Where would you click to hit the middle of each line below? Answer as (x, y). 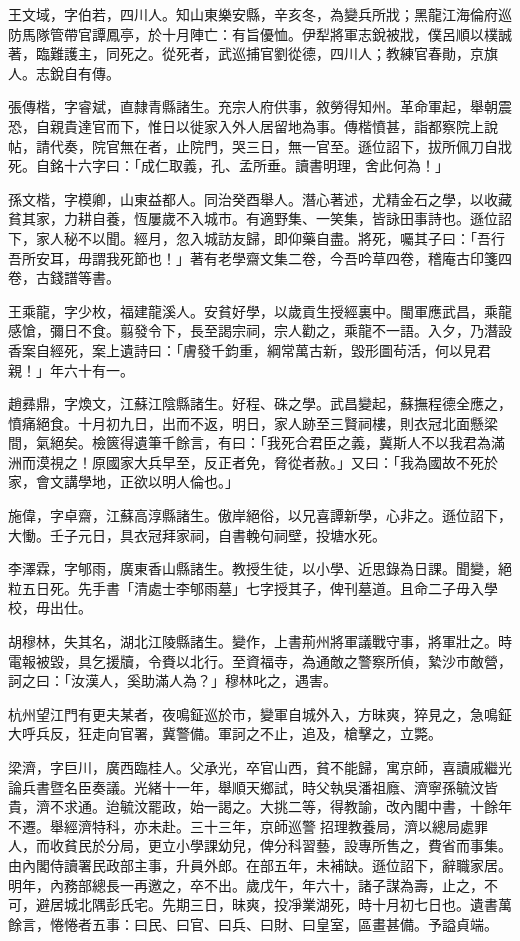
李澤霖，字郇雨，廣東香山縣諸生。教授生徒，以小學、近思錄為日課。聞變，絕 (260, 568)
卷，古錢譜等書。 (64, 277)
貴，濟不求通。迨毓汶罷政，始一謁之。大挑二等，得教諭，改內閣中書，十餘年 (260, 806)
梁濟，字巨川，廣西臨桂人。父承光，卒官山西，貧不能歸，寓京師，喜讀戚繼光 (260, 767)
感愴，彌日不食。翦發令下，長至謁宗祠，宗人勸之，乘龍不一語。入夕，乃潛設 (260, 330)
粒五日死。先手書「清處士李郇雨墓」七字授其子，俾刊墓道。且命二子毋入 (246, 587)
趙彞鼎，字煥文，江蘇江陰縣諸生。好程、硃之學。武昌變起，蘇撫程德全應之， (260, 403)
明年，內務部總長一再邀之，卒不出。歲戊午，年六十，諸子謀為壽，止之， (246, 884)
